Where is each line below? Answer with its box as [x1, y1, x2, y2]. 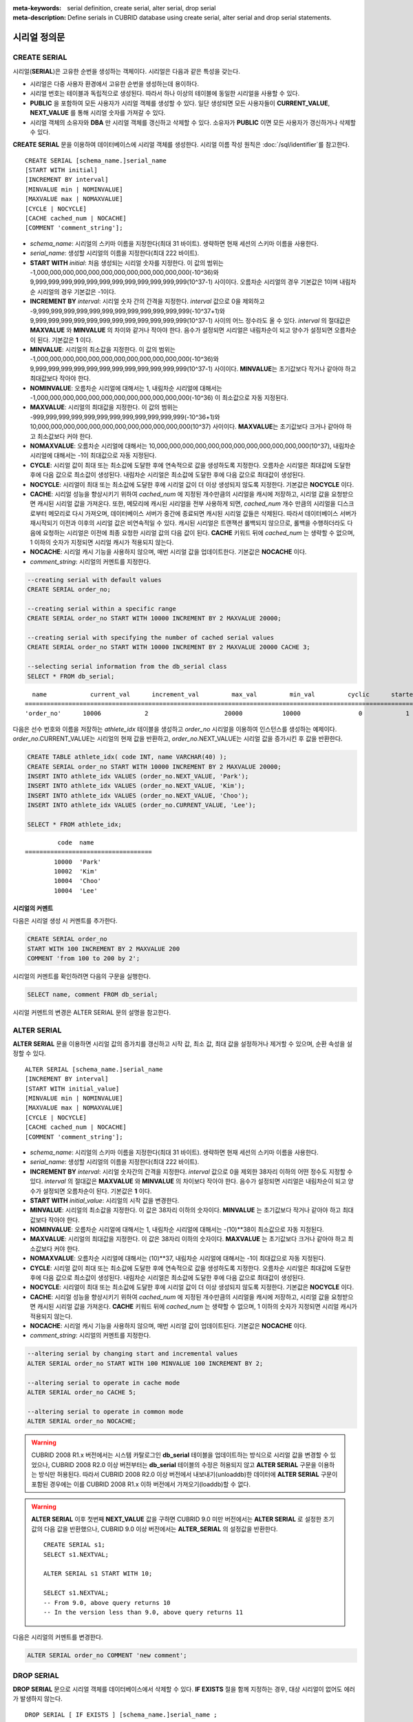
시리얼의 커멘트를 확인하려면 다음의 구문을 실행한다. [12, 972, 151, 980]
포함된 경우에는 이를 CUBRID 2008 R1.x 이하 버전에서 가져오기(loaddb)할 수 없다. [31, 1480, 251, 1488]
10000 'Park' [54, 858, 102, 866]
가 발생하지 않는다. [12, 1694, 63, 1703]
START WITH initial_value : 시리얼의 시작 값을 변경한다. [30, 1196, 180, 1205]
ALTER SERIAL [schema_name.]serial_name [25, 1065, 163, 1073]
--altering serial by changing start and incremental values [27, 1350, 238, 1358]
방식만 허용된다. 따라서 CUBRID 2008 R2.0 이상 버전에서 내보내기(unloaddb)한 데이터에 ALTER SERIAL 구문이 [38, 1471, 338, 1479]
